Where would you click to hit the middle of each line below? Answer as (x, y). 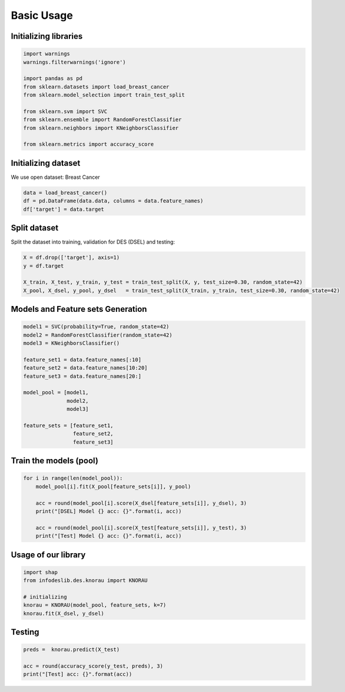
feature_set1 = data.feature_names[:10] (82, 360)
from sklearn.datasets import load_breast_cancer (96, 86)
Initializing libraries (47, 36)
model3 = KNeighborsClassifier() (72, 343)
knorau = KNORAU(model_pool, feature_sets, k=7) (95, 605)
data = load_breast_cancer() (65, 192)
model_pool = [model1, (56, 392)
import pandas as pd (53, 79)
